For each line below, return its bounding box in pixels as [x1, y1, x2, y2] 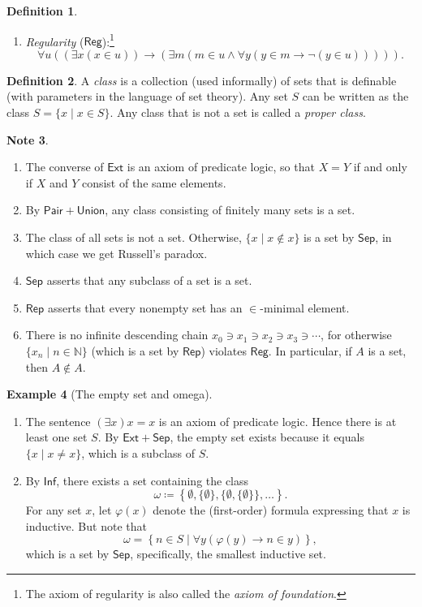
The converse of [25, 158, 104, 175]
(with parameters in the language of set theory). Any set [6, 88, 288, 105]
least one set [25, 428, 88, 446]
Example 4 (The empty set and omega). [6, 385, 213, 403]
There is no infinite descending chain [25, 326, 209, 343]
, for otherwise [321, 326, 392, 343]
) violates [200, 342, 247, 359]
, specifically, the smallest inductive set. [130, 545, 326, 562]
